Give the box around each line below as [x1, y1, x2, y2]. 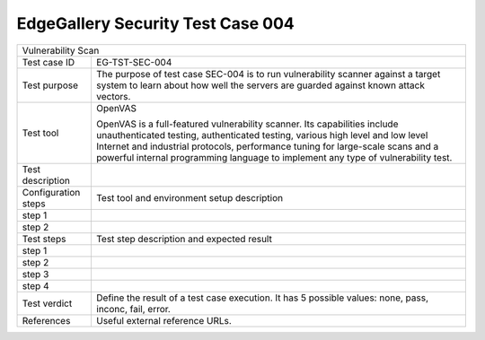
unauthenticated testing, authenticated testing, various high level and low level [95, 128, 428, 141]
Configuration [22, 186, 81, 198]
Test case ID [22, 56, 75, 68]
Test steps [22, 232, 66, 245]
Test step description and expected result [95, 232, 273, 245]
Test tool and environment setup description [95, 191, 283, 204]
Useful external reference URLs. [95, 314, 233, 327]
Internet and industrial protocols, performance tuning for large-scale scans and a [95, 140, 439, 153]
